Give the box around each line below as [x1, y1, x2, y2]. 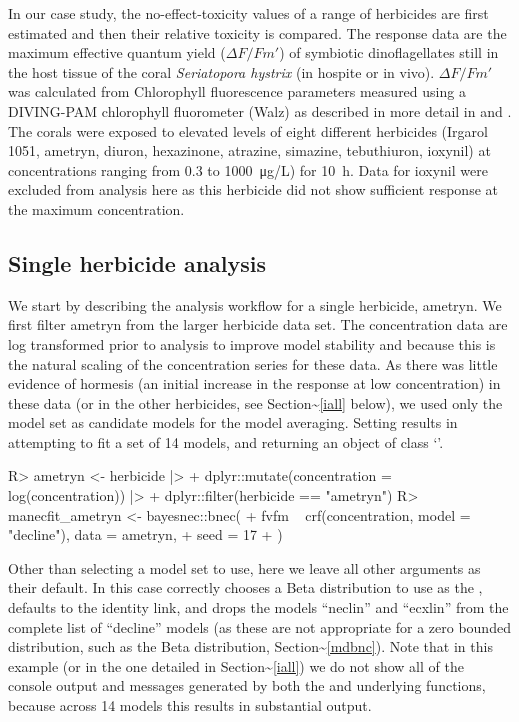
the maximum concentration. [8, 198, 185, 219]
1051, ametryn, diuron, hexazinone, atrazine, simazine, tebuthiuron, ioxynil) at [8, 140, 491, 161]
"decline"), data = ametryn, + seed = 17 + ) [8, 524, 283, 545]
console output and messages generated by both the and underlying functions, [8, 675, 486, 696]
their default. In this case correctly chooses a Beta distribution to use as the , [8, 577, 483, 598]
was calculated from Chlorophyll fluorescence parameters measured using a [8, 81, 466, 102]
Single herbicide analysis [8, 247, 267, 278]
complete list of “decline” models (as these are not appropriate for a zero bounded [8, 616, 511, 637]
